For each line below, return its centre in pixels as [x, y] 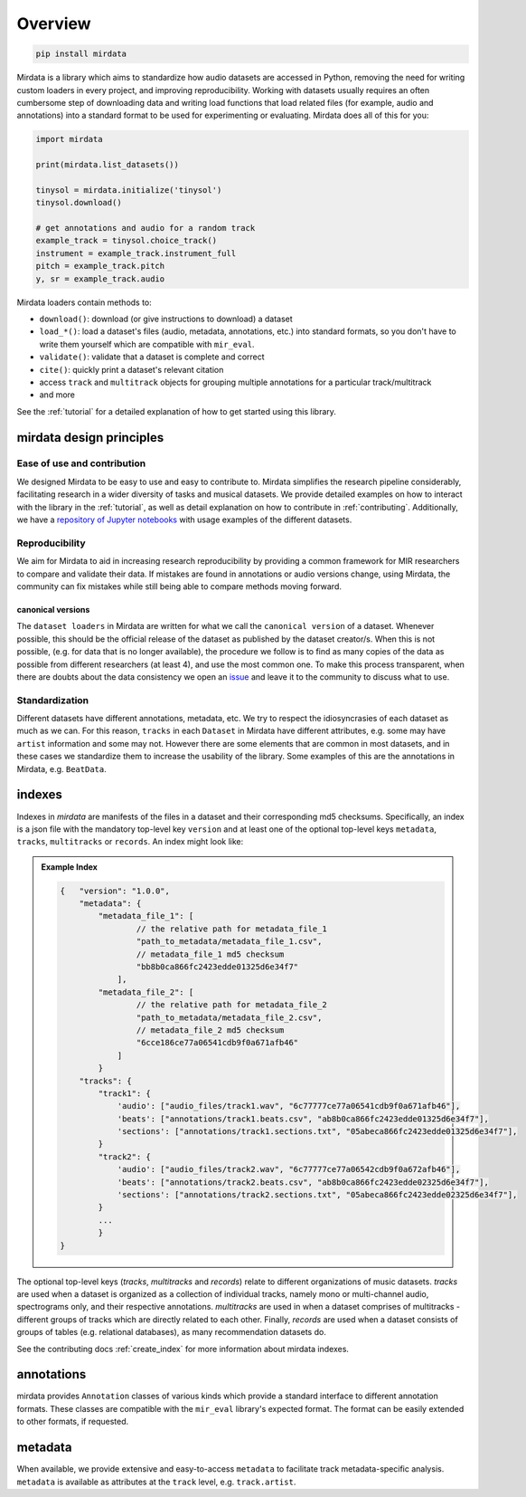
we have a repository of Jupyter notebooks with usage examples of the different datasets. [184, 520]
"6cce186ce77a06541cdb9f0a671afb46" [217, 1043]
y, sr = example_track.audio [100, 279]
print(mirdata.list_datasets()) [108, 165]
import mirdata [69, 139]
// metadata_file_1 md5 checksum [210, 954]
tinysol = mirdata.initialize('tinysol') [129, 190]
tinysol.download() [79, 203]
